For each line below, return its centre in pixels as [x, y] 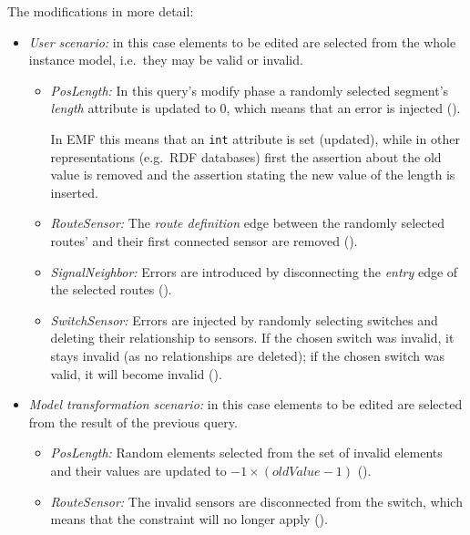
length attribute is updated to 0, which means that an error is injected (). [255, 108]
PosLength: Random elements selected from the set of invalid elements [246, 453]
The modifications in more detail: [101, 11]
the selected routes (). [111, 289]
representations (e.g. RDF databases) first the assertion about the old [246, 156]
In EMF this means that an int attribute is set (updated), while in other [255, 138]
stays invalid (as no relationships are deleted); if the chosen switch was [247, 355]
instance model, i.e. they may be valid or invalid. [166, 60]
